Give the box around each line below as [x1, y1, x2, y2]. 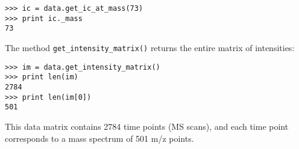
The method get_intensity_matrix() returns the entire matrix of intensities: [5, 41, 295, 53]
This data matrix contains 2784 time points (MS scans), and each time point [5, 120, 289, 132]
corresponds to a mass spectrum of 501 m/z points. [5, 132, 194, 144]
